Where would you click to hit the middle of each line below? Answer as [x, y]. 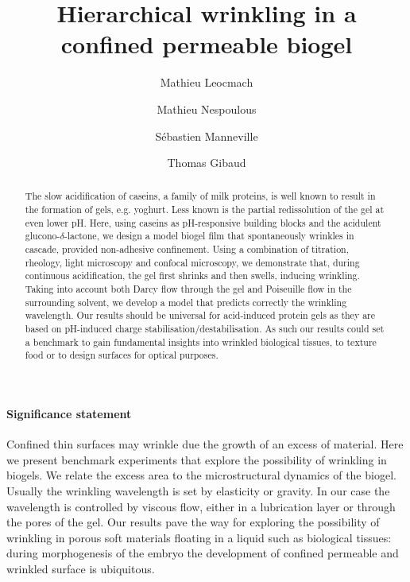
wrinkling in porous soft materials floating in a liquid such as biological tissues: [199, 537]
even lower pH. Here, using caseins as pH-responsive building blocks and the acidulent [203, 222]
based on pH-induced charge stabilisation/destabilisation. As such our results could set [205, 329]
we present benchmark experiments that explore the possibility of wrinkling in [197, 459]
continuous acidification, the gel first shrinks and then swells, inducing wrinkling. [192, 275]
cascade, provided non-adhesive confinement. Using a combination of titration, [187, 249]
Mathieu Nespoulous [207, 109]
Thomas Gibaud [207, 163]
